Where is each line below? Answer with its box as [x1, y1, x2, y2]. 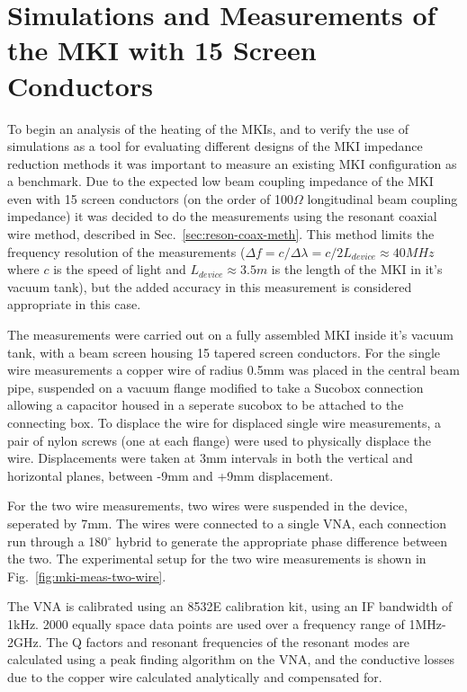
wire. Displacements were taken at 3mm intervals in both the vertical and [7, 448, 413, 467]
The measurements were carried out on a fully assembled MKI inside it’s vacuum [7, 325, 454, 344]
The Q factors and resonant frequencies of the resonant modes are [46, 632, 410, 651]
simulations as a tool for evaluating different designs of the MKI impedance [7, 137, 423, 155]
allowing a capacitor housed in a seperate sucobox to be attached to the [7, 395, 404, 414]
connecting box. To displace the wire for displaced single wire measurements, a [7, 413, 441, 431]
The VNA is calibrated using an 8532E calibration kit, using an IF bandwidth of [7, 597, 453, 616]
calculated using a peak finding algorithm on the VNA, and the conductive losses [7, 650, 454, 669]
